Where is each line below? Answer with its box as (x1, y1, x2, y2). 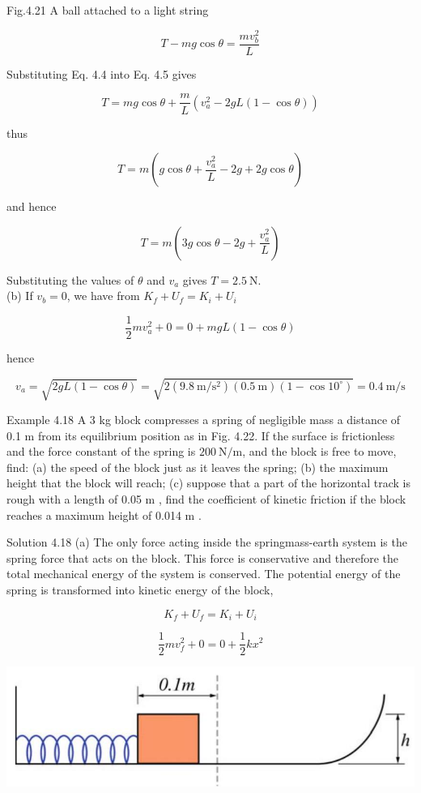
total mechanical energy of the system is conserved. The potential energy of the (6, 565, 401, 582)
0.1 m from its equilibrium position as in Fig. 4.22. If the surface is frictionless (6, 427, 395, 444)
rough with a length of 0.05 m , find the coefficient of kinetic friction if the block (6, 491, 406, 508)
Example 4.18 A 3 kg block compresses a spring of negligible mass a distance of (6, 411, 401, 428)
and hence (6, 198, 57, 215)
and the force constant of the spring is (6, 443, 196, 460)
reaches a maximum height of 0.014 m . (6, 506, 202, 523)
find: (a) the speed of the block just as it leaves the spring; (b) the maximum (6, 458, 389, 475)
